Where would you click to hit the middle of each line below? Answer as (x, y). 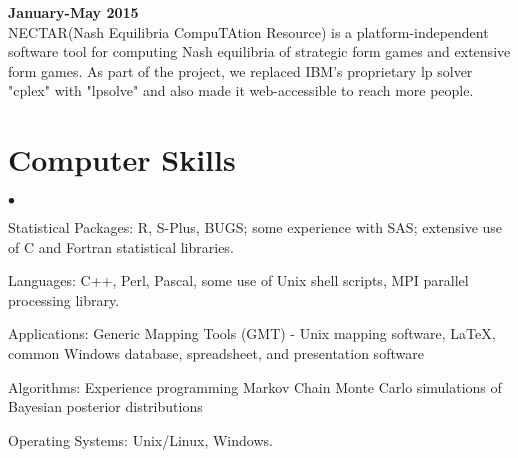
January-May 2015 (73, 12)
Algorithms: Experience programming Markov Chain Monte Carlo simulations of (255, 386)
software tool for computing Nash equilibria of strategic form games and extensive (259, 51)
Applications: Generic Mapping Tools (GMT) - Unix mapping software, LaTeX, (252, 333)
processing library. (64, 299)
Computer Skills (122, 159)
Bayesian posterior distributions (105, 406)
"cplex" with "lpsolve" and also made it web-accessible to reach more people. (241, 90)
